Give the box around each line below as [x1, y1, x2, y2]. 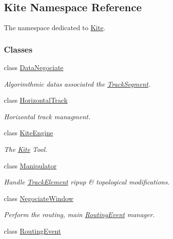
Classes [4, 43, 32, 55]
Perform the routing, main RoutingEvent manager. [4, 209, 155, 220]
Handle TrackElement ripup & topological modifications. [4, 177, 170, 187]
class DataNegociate [4, 62, 63, 73]
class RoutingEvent [4, 225, 61, 236]
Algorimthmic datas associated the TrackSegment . [4, 78, 151, 89]
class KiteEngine [4, 128, 53, 138]
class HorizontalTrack [4, 95, 68, 105]
